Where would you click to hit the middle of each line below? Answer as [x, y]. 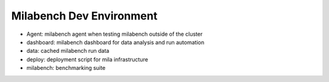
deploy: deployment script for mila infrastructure [87, 59]
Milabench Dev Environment [84, 16]
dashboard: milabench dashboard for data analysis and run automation [115, 42]
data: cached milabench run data [68, 51]
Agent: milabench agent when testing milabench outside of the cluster [115, 34]
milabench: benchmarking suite [66, 68]
